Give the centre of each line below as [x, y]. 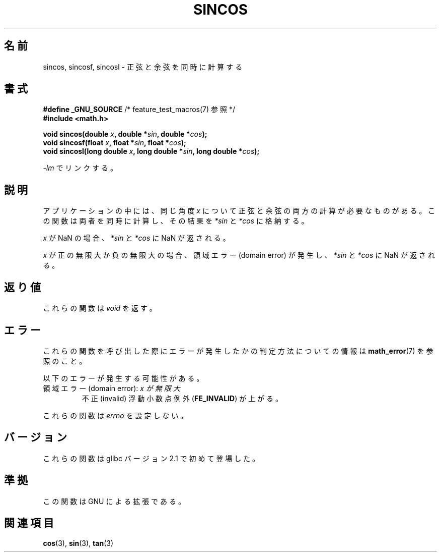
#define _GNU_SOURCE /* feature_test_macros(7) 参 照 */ [139, 109]
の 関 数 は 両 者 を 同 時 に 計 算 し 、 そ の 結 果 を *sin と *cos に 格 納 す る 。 [176, 221]
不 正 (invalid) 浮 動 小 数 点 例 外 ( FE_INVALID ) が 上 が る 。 [182, 398]
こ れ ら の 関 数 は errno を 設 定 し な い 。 [115, 415]
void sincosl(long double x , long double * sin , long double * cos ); [151, 151]
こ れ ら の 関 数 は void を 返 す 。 [100, 308]
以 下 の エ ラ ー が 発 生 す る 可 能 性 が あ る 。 [123, 378]
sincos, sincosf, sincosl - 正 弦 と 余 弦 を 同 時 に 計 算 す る [143, 67]
